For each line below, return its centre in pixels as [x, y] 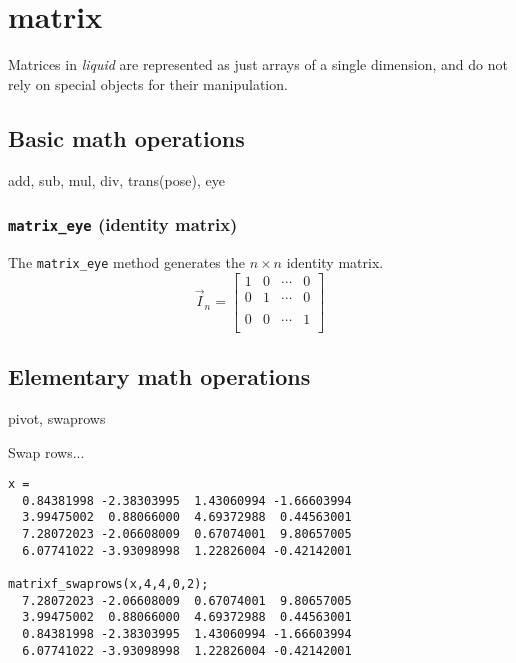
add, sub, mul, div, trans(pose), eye [116, 179]
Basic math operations [126, 137]
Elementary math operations [159, 376]
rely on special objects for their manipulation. [148, 83]
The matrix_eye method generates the [126, 261]
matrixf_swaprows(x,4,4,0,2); [108, 584]
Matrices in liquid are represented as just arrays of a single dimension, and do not [258, 64]
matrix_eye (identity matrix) [123, 224]
